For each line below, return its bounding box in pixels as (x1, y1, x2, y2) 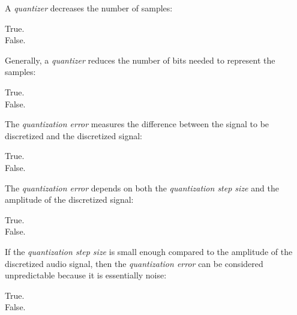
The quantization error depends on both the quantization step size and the (5, 181, 279, 194)
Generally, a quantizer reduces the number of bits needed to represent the (5, 53, 275, 66)
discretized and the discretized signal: (5, 129, 142, 142)
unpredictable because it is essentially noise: (5, 269, 167, 281)
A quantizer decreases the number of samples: (5, 2, 173, 14)
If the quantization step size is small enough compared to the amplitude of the (5, 245, 293, 257)
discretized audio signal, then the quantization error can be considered (5, 257, 263, 269)
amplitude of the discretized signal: (5, 193, 134, 206)
